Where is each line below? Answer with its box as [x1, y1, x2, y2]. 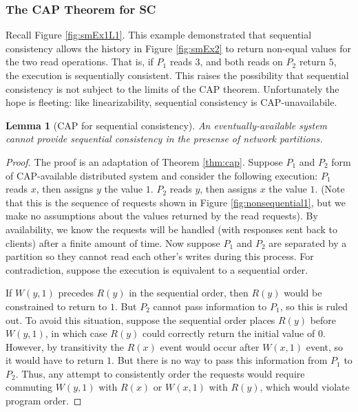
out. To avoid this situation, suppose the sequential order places [6, 312, 275, 327]
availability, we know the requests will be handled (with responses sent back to [6, 221, 337, 236]
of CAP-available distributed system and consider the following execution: [6, 168, 318, 182]
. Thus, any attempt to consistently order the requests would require [15, 366, 305, 380]
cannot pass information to [153, 299, 267, 313]
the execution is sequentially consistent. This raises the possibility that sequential [6, 68, 349, 82]
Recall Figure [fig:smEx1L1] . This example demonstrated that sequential [6, 28, 312, 42]
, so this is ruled [280, 299, 348, 313]
